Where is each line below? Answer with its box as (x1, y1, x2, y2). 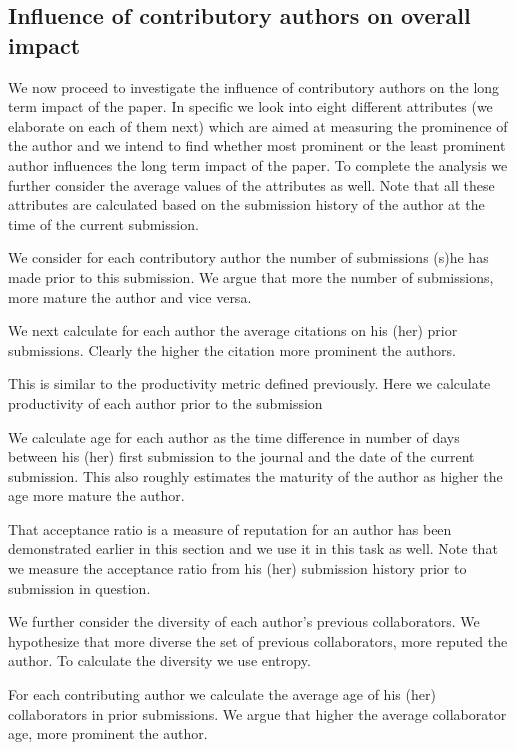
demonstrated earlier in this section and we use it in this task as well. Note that (8, 538, 498, 559)
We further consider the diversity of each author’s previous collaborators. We (8, 611, 480, 632)
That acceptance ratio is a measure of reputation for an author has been (8, 518, 452, 539)
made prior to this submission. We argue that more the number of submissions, (8, 266, 494, 287)
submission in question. (8, 577, 151, 598)
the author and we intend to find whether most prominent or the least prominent (8, 135, 506, 156)
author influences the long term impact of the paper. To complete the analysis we (8, 154, 508, 175)
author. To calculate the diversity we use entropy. (8, 650, 311, 671)
